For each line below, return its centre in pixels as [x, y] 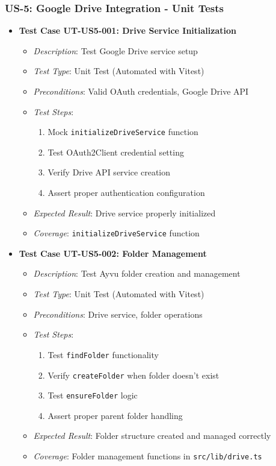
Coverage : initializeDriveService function [116, 233]
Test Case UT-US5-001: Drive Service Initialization [127, 30]
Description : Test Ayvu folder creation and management [137, 273]
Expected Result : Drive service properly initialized [124, 213]
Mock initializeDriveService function [123, 132]
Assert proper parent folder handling [115, 415]
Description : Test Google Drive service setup [115, 50]
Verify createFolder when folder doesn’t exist [133, 375]
